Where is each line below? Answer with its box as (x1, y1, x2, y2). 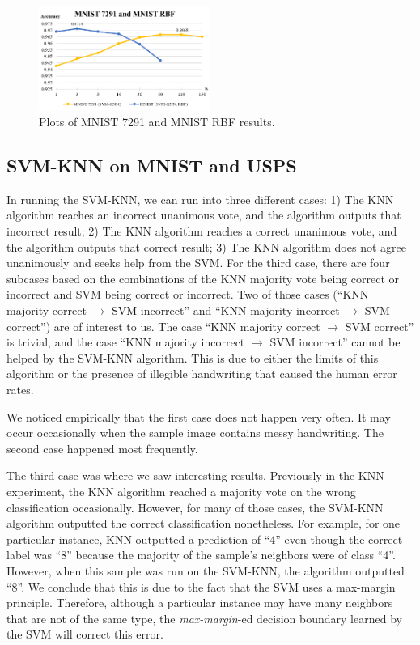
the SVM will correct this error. (6, 626, 163, 643)
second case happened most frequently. (6, 439, 198, 456)
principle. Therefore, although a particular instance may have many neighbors (6, 594, 393, 611)
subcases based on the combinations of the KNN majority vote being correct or (6, 269, 400, 286)
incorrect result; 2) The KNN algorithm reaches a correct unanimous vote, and (6, 223, 397, 240)
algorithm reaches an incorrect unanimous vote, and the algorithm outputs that (6, 206, 401, 223)
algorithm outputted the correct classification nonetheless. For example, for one (6, 515, 401, 532)
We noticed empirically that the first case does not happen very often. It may (6, 408, 391, 425)
